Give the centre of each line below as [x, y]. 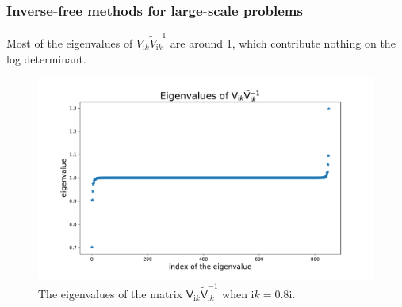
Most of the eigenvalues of [70, 42]
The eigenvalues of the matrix [111, 293]
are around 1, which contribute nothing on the [283, 42]
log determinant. [46, 58]
